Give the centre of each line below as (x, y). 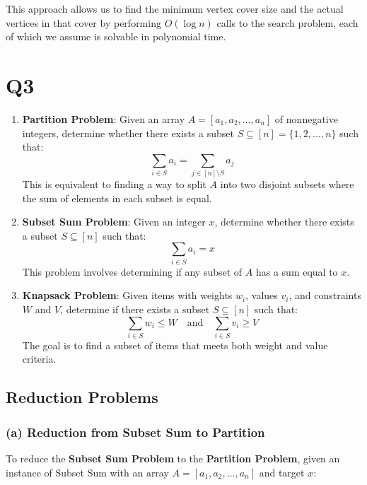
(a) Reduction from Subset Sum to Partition (135, 432)
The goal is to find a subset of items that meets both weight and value (175, 345)
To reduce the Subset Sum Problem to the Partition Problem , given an (173, 458)
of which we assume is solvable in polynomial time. (116, 36)
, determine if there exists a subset (135, 309)
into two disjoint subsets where (287, 184)
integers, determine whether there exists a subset (128, 133)
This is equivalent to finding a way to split (114, 184)
